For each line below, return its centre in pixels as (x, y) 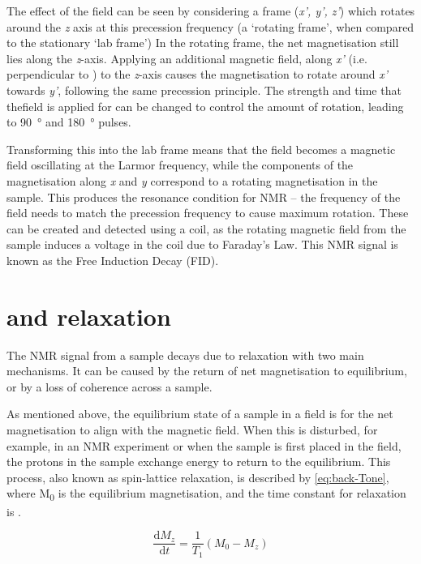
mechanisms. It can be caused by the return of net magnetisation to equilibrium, (207, 371)
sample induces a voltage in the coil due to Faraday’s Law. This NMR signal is (202, 244)
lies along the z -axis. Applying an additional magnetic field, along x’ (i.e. (187, 58)
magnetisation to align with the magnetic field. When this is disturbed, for (192, 429)
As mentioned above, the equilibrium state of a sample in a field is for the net (200, 414)
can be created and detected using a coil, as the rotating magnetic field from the (206, 228)
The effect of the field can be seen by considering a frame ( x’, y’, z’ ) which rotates (211, 11)
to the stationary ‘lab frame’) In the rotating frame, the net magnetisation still (203, 43)
